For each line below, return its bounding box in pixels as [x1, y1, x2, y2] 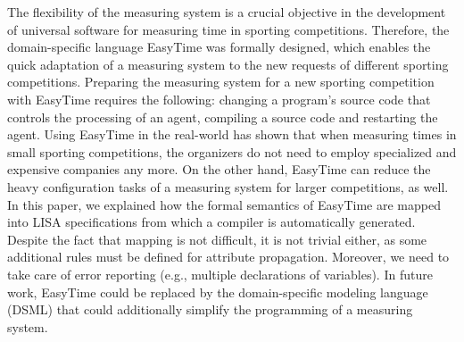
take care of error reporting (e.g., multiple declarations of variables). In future [7, 264, 433, 283]
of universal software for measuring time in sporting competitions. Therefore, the [7, 20, 450, 38]
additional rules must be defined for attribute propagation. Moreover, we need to [7, 247, 450, 266]
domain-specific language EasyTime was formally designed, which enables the [7, 38, 431, 56]
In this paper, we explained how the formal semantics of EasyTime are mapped [7, 195, 441, 213]
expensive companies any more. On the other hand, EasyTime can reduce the [7, 160, 431, 179]
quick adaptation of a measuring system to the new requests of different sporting [7, 54, 449, 73]
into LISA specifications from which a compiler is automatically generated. [7, 213, 416, 231]
